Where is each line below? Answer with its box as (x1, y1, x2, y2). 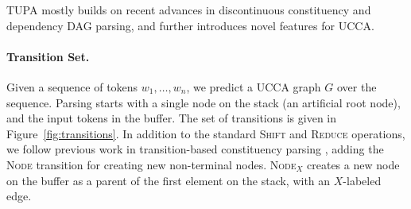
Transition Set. (6, 48, 90, 64)
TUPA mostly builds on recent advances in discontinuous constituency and (6, 2, 371, 17)
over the (336, 78, 377, 95)
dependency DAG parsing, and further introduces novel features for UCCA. (6, 17, 374, 33)
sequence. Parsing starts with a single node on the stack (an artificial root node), (6, 94, 401, 110)
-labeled (343, 172, 382, 188)
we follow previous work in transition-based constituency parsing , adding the (6, 141, 384, 157)
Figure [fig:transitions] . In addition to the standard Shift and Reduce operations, (6, 125, 405, 141)
